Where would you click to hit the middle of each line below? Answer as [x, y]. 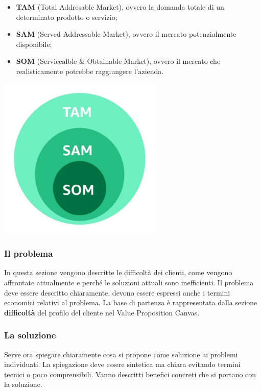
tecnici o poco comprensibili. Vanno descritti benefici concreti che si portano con [130, 374]
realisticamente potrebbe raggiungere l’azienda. [90, 71]
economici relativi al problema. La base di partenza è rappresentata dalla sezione [131, 302]
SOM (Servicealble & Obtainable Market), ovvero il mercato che [118, 61]
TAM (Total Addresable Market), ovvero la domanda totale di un [120, 7]
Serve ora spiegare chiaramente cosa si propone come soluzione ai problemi [121, 354]
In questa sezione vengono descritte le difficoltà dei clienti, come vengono [118, 272]
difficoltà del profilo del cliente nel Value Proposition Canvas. [102, 312]
